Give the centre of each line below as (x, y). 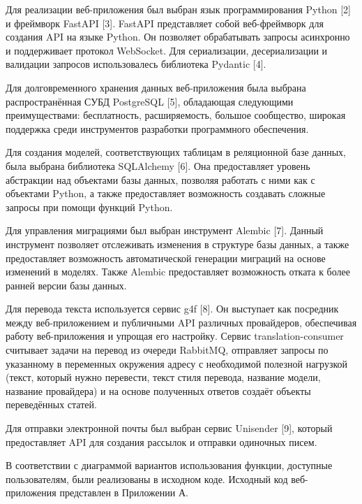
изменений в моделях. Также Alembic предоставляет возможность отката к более (178, 272)
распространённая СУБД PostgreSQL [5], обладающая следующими (150, 101)
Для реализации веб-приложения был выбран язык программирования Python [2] (178, 9)
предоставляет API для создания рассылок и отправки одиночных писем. (161, 441)
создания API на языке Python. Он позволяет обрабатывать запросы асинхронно (178, 37)
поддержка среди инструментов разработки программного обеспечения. (157, 128)
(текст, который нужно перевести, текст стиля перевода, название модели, (163, 377)
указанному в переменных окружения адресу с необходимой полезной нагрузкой (177, 363)
